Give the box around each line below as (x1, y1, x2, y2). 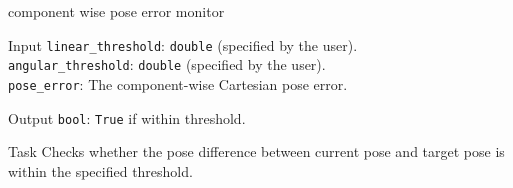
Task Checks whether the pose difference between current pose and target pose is (8, 141, 505, 162)
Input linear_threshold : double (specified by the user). (8, 34, 358, 55)
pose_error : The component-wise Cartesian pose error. (8, 73, 348, 94)
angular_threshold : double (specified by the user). (8, 54, 326, 75)
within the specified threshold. (8, 160, 193, 181)
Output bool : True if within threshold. (8, 107, 246, 128)
